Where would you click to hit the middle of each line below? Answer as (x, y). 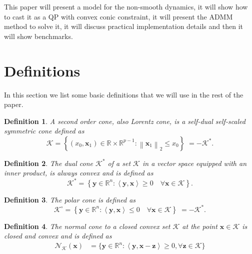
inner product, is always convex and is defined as (79, 173)
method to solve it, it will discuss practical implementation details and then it (123, 26)
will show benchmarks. (38, 36)
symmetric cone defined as (44, 131)
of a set (119, 163)
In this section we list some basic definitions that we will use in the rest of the (124, 94)
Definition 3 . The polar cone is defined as (70, 199)
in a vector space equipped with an (194, 163)
